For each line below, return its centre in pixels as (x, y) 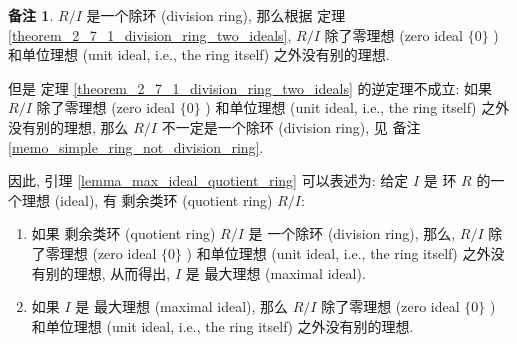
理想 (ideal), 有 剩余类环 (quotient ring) (147, 199)
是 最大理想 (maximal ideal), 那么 (182, 306)
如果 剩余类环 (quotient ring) (123, 233)
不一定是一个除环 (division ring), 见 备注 (291, 126)
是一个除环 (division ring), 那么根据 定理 (216, 15)
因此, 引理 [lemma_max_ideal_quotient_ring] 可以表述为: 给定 (208, 180)
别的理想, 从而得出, (108, 272)
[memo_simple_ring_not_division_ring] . (136, 146)
